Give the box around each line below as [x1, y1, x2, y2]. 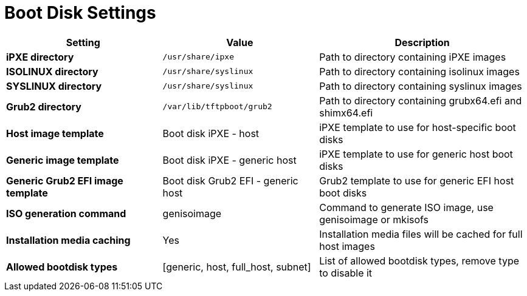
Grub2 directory [6, 100, 81, 113]
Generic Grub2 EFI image [6, 174, 123, 187]
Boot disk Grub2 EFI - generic [162, 174, 298, 187]
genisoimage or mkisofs [319, 213, 429, 226]
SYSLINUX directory [6, 79, 102, 92]
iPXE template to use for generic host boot [319, 147, 513, 160]
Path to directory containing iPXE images [319, 50, 506, 63]
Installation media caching [6, 234, 131, 246]
